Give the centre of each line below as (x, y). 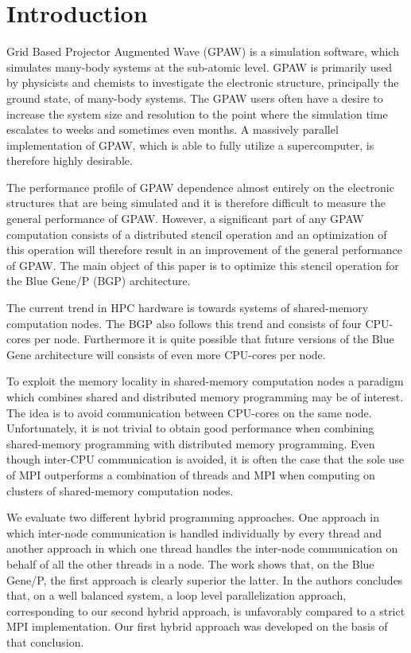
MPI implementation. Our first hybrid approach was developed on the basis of (197, 626)
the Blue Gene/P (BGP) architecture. (99, 281)
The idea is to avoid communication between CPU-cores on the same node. (189, 412)
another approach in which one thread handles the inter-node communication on (202, 548)
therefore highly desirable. (70, 160)
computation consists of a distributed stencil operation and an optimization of (197, 234)
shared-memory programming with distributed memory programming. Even (191, 443)
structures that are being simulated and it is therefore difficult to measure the (196, 203)
